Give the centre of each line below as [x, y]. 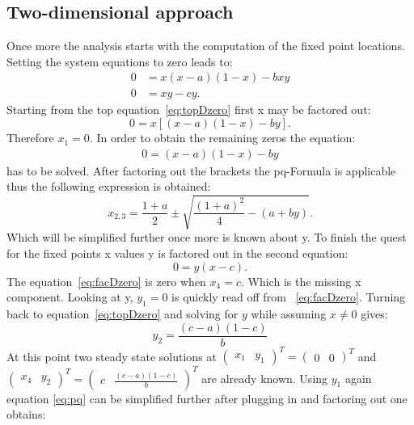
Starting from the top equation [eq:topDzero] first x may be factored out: [189, 109]
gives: [374, 313]
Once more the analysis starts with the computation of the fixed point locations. [206, 46]
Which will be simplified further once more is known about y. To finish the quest [207, 237]
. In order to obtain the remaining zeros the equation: [222, 138]
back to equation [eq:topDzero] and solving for [123, 313]
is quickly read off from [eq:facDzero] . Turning [289, 297]
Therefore [30, 138]
